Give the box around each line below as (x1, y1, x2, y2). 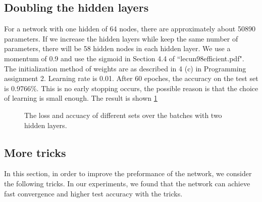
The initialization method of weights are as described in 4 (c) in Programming (4, 63, 246, 73)
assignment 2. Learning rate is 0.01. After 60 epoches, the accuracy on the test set (4, 73, 258, 84)
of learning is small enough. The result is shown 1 (4, 93, 158, 103)
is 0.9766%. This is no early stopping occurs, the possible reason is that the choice (4, 83, 258, 93)
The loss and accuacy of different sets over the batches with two (24, 109, 222, 120)
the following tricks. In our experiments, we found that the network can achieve (4, 178, 250, 188)
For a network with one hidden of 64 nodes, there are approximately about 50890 (4, 23, 255, 34)
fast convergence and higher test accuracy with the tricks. (4, 188, 183, 198)
